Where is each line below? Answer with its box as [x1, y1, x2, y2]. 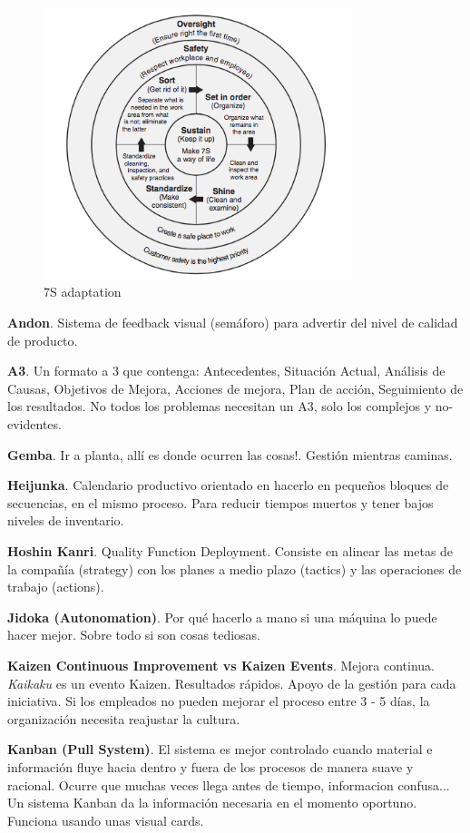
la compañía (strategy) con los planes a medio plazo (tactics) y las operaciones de [7, 559, 462, 578]
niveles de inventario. [7, 511, 124, 530]
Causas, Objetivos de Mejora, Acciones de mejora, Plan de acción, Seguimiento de [7, 378, 464, 397]
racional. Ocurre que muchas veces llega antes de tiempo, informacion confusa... [7, 775, 450, 794]
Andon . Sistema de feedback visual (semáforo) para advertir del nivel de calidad [7, 313, 458, 332]
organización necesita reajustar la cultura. [7, 709, 240, 728]
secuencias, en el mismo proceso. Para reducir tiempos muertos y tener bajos [7, 493, 434, 512]
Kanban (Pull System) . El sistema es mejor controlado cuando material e [7, 740, 433, 759]
